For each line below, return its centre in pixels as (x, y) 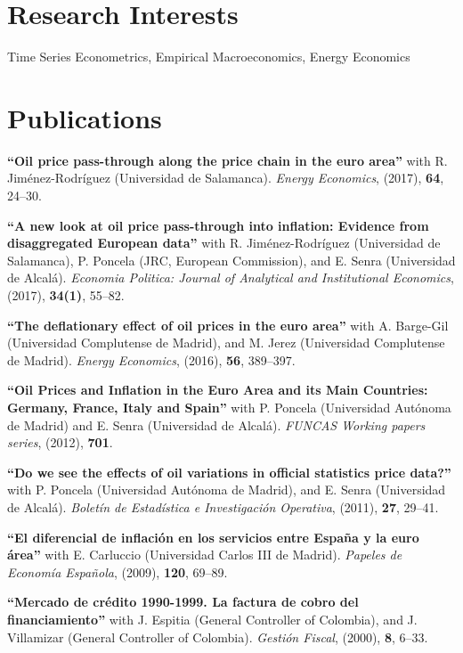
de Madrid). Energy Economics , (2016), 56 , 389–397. (151, 359)
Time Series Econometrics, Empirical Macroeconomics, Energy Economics (209, 57)
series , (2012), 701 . (60, 442)
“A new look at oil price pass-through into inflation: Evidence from (218, 225)
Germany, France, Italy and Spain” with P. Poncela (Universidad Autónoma (229, 407)
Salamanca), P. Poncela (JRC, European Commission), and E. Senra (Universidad (231, 260)
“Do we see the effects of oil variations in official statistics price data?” (229, 472)
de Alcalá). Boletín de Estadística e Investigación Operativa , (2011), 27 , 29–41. (223, 506)
